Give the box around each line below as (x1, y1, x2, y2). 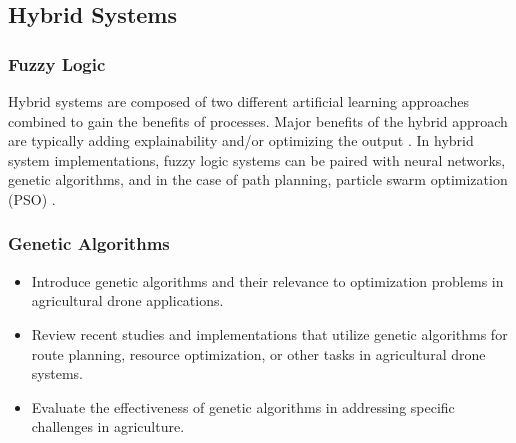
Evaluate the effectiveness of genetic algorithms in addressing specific (31, 396, 455, 417)
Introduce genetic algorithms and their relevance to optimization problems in (31, 270, 504, 291)
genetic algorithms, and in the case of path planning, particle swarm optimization (8, 169, 508, 190)
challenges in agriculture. (31, 416, 185, 437)
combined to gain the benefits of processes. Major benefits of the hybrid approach (8, 110, 508, 131)
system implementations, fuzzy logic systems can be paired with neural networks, (8, 149, 506, 170)
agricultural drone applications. (31, 290, 224, 311)
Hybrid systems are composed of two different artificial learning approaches (8, 91, 470, 111)
